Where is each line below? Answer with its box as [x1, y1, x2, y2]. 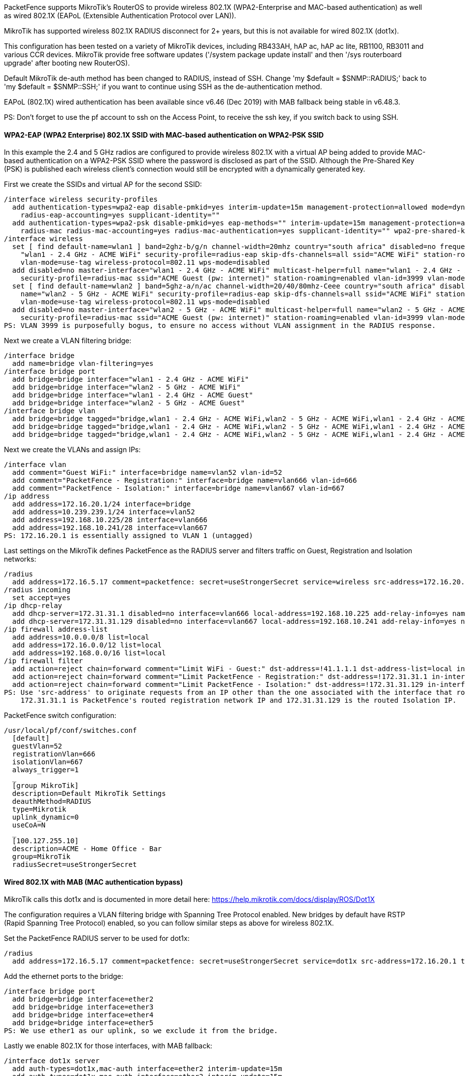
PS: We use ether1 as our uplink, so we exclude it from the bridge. [4, 1027, 278, 1035]
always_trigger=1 [12, 766, 79, 774]
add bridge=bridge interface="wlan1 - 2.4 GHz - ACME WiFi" [12, 375, 249, 384]
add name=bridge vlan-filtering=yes [12, 359, 154, 368]
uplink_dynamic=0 [12, 813, 79, 822]
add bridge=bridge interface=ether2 [12, 995, 154, 1004]
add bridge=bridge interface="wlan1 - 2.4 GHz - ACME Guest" [12, 391, 253, 399]
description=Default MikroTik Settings [12, 789, 166, 798]
